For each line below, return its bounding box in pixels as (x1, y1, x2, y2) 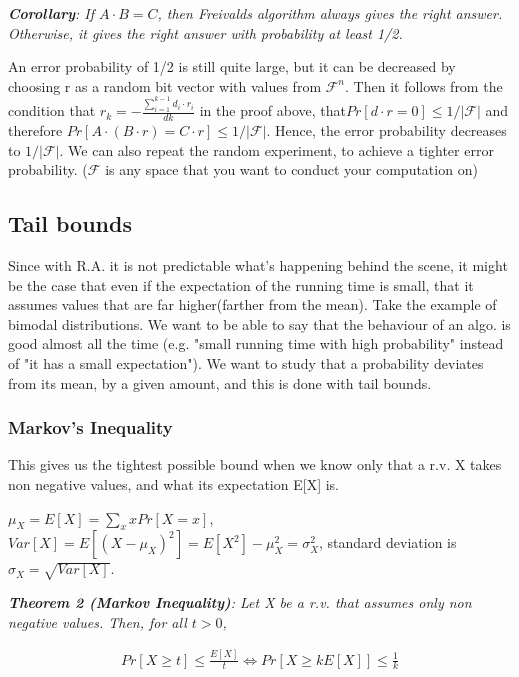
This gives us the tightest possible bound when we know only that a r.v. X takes (8, 454, 502, 475)
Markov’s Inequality (8, 415, 173, 440)
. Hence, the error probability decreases (266, 120, 507, 141)
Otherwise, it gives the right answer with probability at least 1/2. (8, 22, 403, 43)
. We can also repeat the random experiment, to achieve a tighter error (59, 139, 494, 160)
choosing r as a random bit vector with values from (8, 75, 322, 96)
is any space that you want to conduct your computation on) (105, 159, 478, 180)
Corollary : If (8, 3, 95, 23)
